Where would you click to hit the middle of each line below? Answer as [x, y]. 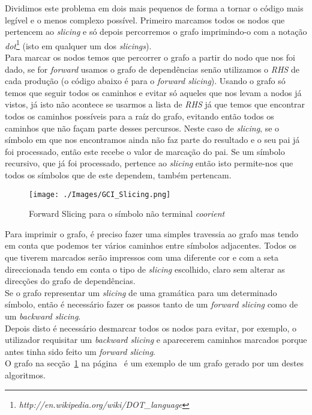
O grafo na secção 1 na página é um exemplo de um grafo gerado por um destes [154, 363]
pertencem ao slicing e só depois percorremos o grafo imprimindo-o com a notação [156, 32]
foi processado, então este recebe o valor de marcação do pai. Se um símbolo [145, 151]
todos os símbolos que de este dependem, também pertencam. [118, 174]
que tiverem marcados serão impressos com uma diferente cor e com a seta [142, 257]
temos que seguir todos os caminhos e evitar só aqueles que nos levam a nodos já [153, 92]
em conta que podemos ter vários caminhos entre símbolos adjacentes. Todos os [151, 245]
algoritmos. [25, 374]
